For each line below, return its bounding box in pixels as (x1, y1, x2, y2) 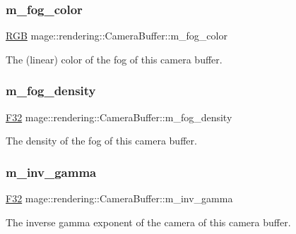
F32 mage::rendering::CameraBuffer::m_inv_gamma (6, 191, 233, 206)
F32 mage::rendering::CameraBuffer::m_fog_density (6, 109, 232, 124)
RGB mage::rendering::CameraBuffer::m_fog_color (6, 28, 227, 43)
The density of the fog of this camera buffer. (6, 133, 197, 148)
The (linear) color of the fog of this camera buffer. (6, 51, 223, 66)
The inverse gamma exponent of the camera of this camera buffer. (6, 214, 291, 229)
